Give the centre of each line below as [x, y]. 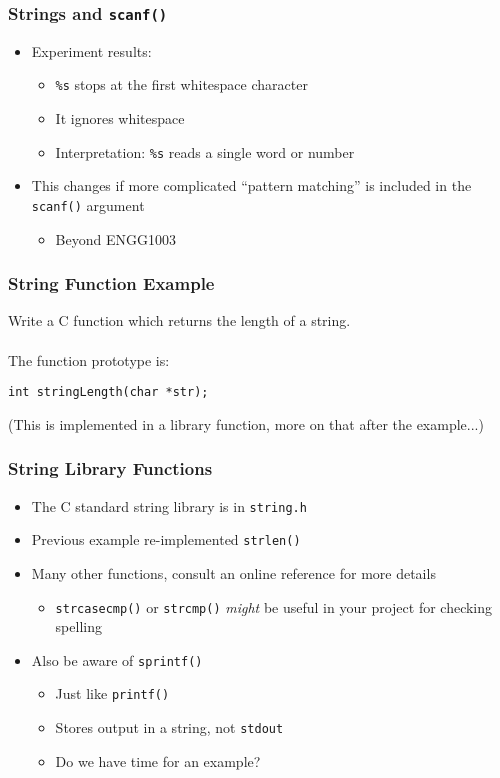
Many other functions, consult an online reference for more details [233, 572]
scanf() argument [88, 204]
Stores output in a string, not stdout [169, 727]
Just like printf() [112, 693]
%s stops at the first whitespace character [181, 84]
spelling [78, 626]
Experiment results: [91, 50]
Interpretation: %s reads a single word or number [205, 151]
